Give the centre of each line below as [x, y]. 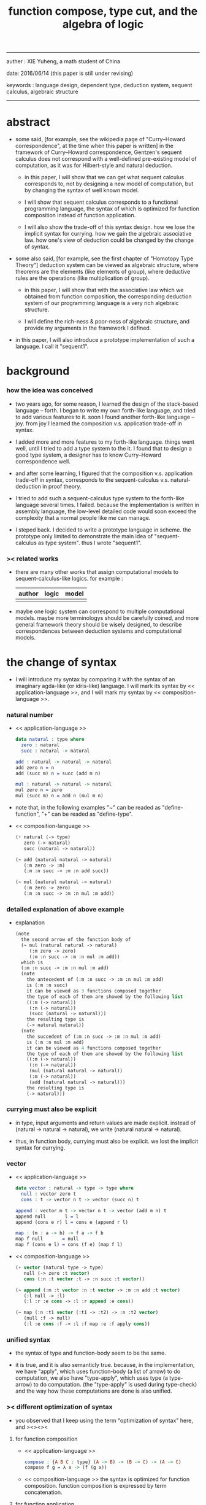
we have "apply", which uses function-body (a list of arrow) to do [98, 1372]
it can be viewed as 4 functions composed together [94, 1048]
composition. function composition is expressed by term [95, 1486]
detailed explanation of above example [65, 909]
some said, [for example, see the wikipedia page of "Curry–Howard [100, 139]
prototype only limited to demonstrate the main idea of [84, 536]
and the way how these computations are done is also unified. [93, 1391]
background [38, 371]
